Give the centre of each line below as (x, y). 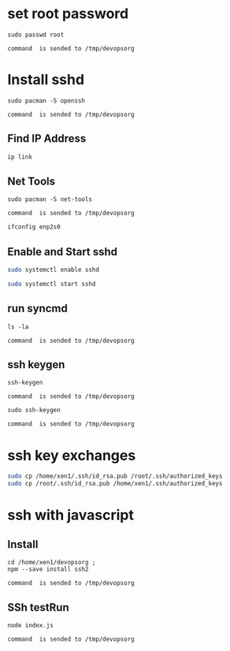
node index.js (31, 625)
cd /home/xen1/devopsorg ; (52, 563)
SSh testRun (38, 607)
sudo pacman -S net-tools (50, 199)
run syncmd (37, 309)
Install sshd (46, 80)
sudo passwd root (36, 35)
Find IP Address (47, 139)
